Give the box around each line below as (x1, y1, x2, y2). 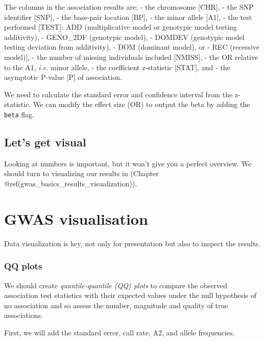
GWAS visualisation (4, 208, 148, 229)
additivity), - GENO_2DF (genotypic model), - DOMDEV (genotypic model (4, 31, 245, 42)
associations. (4, 310, 43, 321)
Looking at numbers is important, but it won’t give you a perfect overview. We (4, 158, 252, 168)
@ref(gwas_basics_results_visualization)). (4, 178, 137, 188)
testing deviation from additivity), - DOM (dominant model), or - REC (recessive (4, 41, 259, 52)
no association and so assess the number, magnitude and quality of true (4, 300, 228, 310)
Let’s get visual (4, 134, 86, 150)
